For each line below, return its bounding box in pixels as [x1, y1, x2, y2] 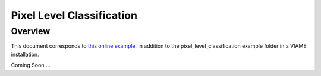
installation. [11, 51, 39, 58]
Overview [11, 26, 51, 37]
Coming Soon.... [11, 62, 51, 69]
